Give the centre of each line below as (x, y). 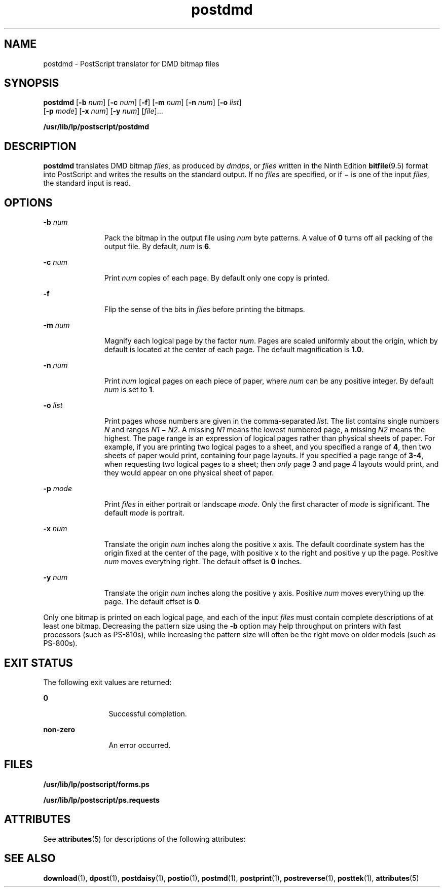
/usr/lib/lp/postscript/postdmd (96, 127)
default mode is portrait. (144, 513)
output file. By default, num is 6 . (158, 247)
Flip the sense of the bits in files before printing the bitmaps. (205, 310)
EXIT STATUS (39, 663)
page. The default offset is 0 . (153, 602)
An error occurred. (140, 745)
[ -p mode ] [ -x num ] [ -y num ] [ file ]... (103, 111)
